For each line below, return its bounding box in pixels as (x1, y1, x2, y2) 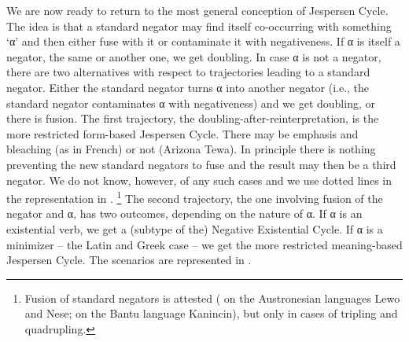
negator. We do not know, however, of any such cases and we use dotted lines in (6, 171, 392, 188)
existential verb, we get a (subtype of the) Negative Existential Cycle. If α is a (6, 220, 383, 237)
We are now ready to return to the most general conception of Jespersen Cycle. (6, 2, 389, 18)
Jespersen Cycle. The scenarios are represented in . (6, 252, 252, 268)
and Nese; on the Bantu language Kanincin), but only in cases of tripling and (24, 305, 398, 322)
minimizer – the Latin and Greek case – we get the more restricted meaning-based (6, 236, 403, 252)
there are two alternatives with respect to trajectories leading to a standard (6, 64, 370, 80)
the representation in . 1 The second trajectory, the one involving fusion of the (6, 188, 383, 206)
